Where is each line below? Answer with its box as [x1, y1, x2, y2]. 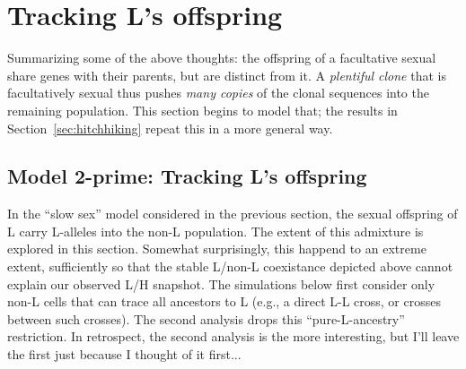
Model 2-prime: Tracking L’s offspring [7, 162, 367, 190]
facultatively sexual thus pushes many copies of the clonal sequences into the [7, 83, 429, 102]
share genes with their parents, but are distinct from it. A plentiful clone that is [7, 65, 446, 84]
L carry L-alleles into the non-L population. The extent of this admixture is [7, 221, 424, 240]
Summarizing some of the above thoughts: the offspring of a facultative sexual [7, 48, 436, 67]
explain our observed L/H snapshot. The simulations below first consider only [7, 274, 435, 293]
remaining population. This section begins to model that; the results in [7, 100, 398, 119]
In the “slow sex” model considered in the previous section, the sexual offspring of [7, 204, 458, 223]
